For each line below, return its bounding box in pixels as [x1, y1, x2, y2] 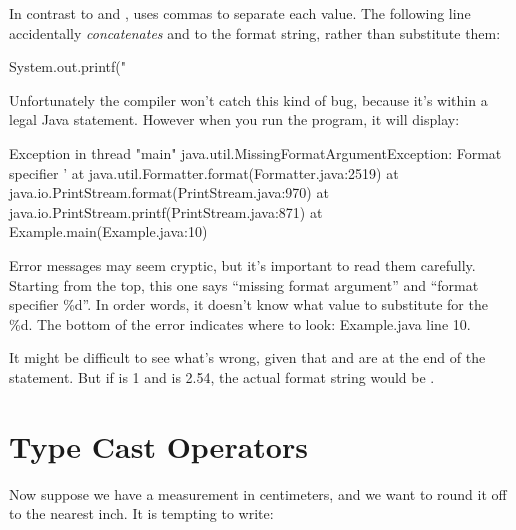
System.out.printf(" [9, 56, 126, 77]
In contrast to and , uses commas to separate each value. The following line [9, 3, 471, 23]
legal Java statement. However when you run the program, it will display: [9, 109, 460, 130]
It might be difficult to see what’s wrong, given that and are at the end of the [9, 347, 486, 368]
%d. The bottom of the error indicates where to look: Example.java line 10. [9, 313, 471, 334]
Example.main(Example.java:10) [9, 221, 208, 242]
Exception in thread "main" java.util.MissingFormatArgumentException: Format [9, 142, 502, 163]
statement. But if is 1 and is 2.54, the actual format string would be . [9, 366, 435, 387]
